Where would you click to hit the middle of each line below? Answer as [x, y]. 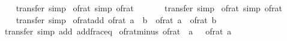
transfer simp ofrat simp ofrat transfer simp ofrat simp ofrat [149, 8]
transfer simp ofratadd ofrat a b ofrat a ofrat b [116, 19]
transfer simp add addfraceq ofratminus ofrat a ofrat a [118, 31]
